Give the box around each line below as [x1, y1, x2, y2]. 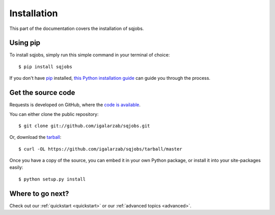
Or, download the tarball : [9, 134, 62, 140]
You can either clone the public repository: [9, 111, 99, 117]
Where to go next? [9, 189, 69, 198]
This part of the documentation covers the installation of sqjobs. [9, 25, 144, 32]
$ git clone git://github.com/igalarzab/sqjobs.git [18, 122, 150, 129]
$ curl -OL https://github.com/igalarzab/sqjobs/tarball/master [18, 146, 183, 152]
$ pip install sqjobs [18, 64, 72, 70]
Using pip [9, 39, 41, 47]
